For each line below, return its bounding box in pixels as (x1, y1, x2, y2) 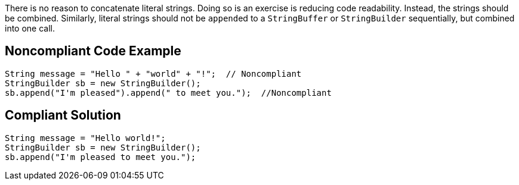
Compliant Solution (5, 108, 121, 123)
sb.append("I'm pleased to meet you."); (5, 152, 196, 162)
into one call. (5, 23, 55, 33)
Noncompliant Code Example (5, 43, 181, 59)
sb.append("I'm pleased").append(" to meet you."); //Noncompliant (5, 87, 332, 98)
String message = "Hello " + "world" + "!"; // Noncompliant (5, 68, 302, 79)
